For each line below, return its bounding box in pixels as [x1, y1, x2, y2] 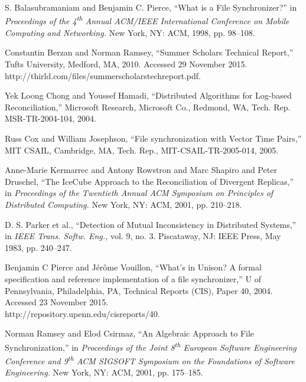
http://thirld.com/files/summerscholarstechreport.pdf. [5, 69, 201, 81]
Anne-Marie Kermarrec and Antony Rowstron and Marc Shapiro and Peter [5, 164, 277, 176]
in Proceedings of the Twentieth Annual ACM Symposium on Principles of [5, 187, 274, 199]
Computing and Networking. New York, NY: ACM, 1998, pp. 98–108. [5, 26, 255, 38]
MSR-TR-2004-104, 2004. [5, 112, 96, 125]
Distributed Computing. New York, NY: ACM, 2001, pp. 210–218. [5, 198, 242, 210]
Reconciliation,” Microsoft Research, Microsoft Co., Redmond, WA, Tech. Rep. [5, 100, 291, 113]
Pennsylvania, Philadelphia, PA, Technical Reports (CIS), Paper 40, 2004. [5, 284, 273, 296]
